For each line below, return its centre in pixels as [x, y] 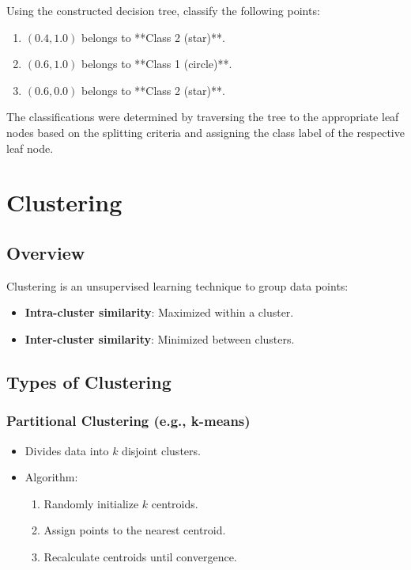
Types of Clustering [89, 381]
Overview [46, 252]
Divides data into [67, 450]
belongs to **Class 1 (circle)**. [156, 64]
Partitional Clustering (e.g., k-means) [128, 421]
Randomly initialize [91, 503]
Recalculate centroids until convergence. [140, 556]
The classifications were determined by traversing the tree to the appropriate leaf [203, 117]
